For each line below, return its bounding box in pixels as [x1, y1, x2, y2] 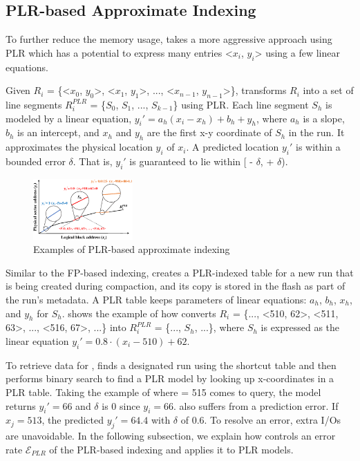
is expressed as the [260, 320, 340, 335]
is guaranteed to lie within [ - [129, 153, 253, 168]
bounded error [6, 153, 66, 168]
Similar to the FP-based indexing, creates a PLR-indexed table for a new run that [6, 265, 354, 279]
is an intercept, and [17, 125, 100, 140]
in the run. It [288, 125, 345, 140]
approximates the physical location [6, 140, 153, 154]
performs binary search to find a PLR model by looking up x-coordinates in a [6, 371, 334, 386]
